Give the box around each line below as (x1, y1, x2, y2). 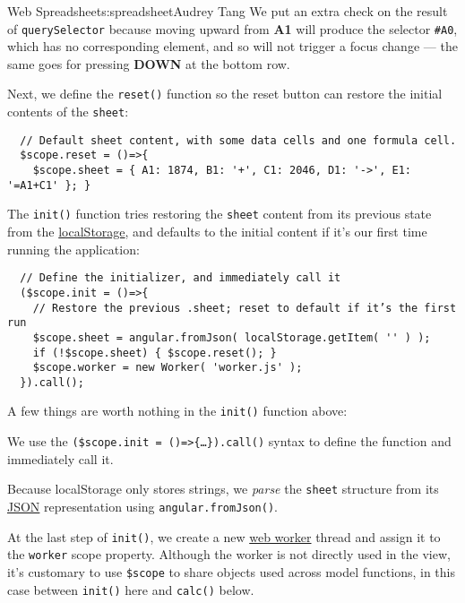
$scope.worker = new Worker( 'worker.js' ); (32, 361, 303, 375)
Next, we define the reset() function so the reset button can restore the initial (7, 84, 443, 103)
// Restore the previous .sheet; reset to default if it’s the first (32, 301, 457, 314)
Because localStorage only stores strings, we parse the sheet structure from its (7, 479, 439, 498)
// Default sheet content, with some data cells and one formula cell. (20, 134, 457, 147)
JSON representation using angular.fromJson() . (7, 497, 278, 516)
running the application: (7, 239, 140, 258)
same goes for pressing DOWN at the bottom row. (7, 54, 290, 73)
